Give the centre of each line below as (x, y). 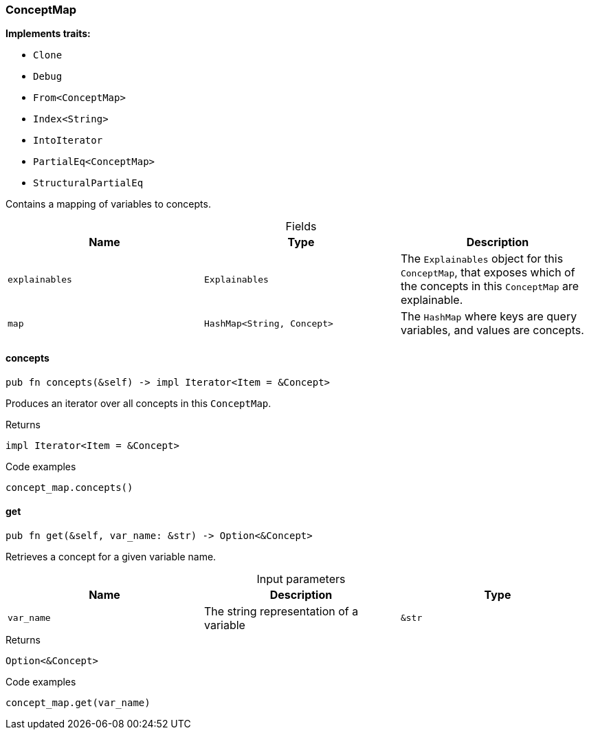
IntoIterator (68, 141)
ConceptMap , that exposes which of (488, 273)
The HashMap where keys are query (489, 317)
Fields (301, 227)
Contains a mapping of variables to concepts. (108, 204)
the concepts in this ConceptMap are (490, 286)
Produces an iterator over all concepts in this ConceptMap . (138, 403)
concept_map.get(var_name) (78, 702)
